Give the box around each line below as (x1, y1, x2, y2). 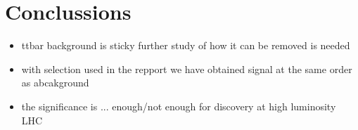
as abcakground (21, 75, 89, 90)
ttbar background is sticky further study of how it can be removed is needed (21, 38, 350, 53)
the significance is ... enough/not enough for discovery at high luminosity (21, 98, 336, 113)
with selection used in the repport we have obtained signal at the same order (21, 61, 352, 76)
